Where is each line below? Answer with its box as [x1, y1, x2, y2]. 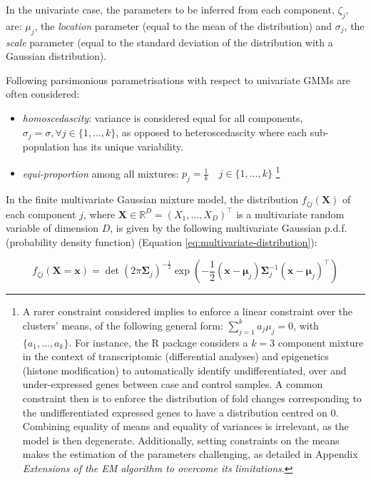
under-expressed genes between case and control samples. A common [22, 377, 323, 392]
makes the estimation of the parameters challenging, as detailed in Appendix [22, 446, 358, 461]
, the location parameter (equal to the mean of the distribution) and [34, 18, 332, 33]
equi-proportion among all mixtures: [22, 165, 179, 180]
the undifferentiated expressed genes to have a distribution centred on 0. [22, 404, 339, 419]
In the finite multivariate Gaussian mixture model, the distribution [6, 192, 298, 207]
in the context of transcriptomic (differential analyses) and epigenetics [22, 349, 329, 364]
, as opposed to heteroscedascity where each [116, 124, 308, 139]
